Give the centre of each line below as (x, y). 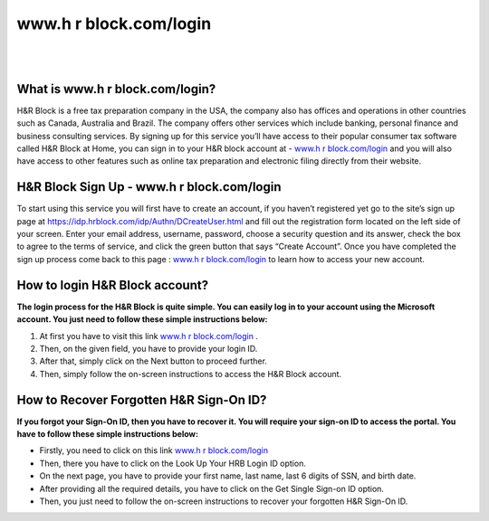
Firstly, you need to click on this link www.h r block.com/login (154, 450)
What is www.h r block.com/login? (116, 89)
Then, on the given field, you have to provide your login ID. (149, 348)
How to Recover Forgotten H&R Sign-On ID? (142, 399)
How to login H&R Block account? (112, 285)
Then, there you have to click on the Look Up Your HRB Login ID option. (173, 463)
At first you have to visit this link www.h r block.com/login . (149, 336)
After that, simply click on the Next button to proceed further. (153, 361)
